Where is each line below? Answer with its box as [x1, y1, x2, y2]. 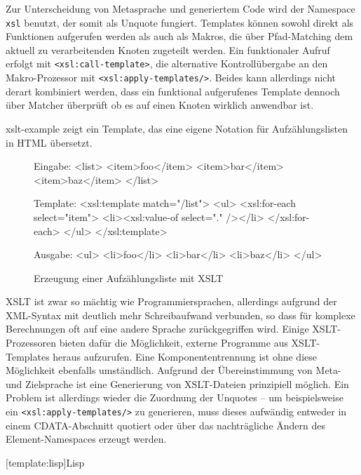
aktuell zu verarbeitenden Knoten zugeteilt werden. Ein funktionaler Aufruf [6, 42, 330, 57]
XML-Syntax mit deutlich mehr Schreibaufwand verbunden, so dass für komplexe [6, 307, 355, 322]
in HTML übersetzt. [6, 135, 93, 149]
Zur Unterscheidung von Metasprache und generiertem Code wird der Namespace [6, 1, 355, 15]
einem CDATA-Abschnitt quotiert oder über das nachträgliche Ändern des [6, 417, 326, 432]
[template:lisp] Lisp [6, 455, 85, 469]
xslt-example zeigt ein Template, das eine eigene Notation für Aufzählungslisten [6, 121, 348, 135]
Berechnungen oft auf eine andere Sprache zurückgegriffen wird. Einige [6, 321, 309, 336]
